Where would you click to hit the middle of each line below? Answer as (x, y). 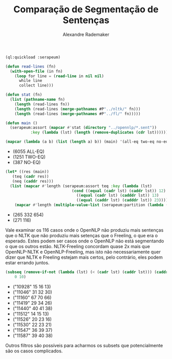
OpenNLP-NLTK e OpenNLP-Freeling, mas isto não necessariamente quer (83, 252)
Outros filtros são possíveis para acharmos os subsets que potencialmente (84, 345)
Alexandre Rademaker (86, 34)
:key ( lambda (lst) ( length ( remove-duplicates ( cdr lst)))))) (99, 132)
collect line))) (36, 85)
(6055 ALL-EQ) (28, 151)
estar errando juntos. (27, 263)
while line (30, 81)
